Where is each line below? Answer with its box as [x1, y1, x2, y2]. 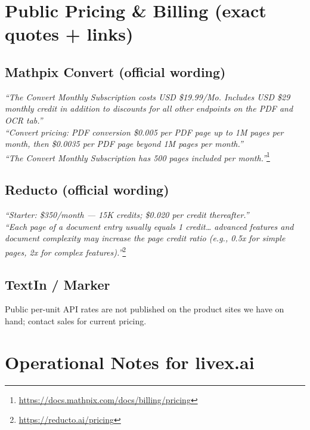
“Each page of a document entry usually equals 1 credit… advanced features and [5, 220, 294, 232]
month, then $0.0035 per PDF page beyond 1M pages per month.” [5, 137, 243, 150]
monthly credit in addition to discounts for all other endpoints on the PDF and [5, 102, 293, 115]
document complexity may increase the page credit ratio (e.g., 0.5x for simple [5, 232, 286, 244]
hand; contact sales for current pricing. [5, 315, 147, 327]
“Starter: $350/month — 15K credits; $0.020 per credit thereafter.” [5, 208, 249, 221]
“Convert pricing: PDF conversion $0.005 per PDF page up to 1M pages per [5, 125, 284, 138]
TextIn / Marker [5, 275, 110, 293]
